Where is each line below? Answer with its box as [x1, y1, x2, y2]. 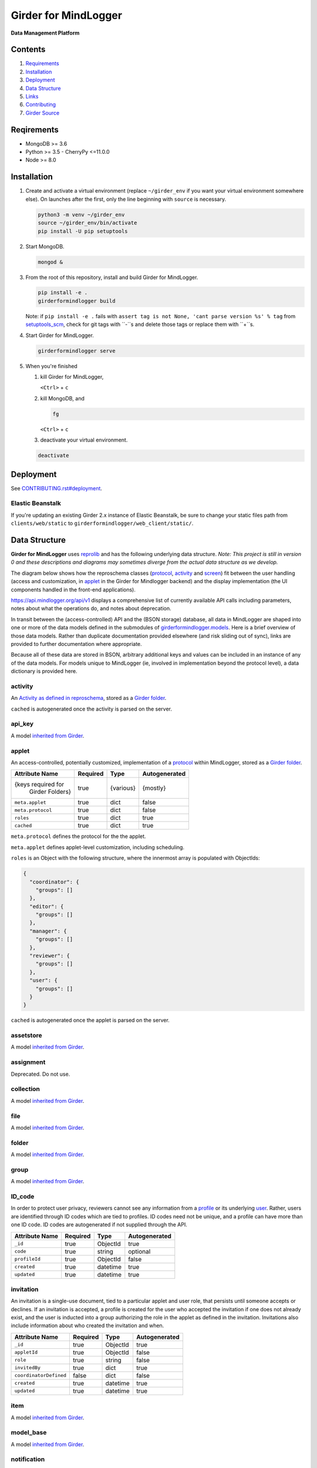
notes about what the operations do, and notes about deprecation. [11, 605, 171, 612]
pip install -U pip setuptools [38, 228, 129, 234]
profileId [14, 1256, 41, 1262]
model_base [11, 1429, 47, 1437]
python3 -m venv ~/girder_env [38, 211, 125, 218]
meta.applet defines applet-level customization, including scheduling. [11, 843, 185, 851]
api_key [11, 720, 34, 728]
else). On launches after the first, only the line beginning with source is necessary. [25, 196, 226, 203]
